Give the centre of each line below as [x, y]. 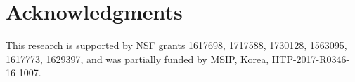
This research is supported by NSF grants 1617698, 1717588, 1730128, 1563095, [176, 45]
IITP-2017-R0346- [311, 59]
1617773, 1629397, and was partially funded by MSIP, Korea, [137, 59]
